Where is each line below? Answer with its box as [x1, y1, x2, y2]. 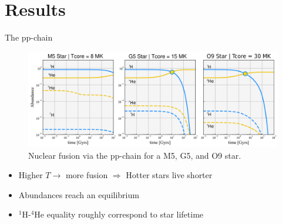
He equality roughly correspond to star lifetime [34, 208, 204, 220]
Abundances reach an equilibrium [18, 188, 139, 200]
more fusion [65, 169, 108, 181]
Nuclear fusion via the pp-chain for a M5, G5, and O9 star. [28, 149, 241, 161]
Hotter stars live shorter [126, 169, 213, 181]
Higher [18, 169, 43, 181]
